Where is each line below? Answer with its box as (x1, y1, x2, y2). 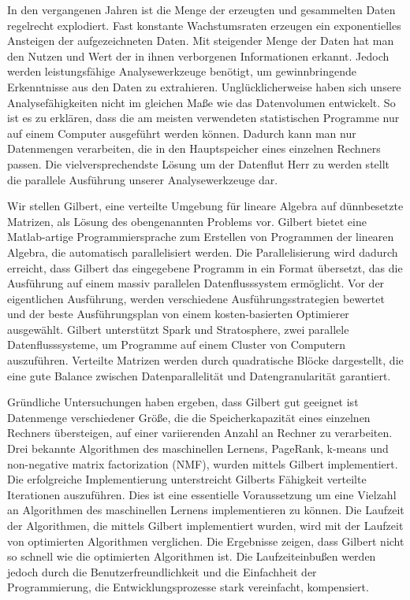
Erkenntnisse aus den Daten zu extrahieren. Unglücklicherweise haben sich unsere (7, 78, 401, 94)
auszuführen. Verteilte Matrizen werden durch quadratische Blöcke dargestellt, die (7, 352, 404, 369)
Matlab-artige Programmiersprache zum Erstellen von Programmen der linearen (7, 228, 394, 245)
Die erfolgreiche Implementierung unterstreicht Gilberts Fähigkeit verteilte (7, 471, 367, 487)
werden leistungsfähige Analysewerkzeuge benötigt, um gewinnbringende (7, 63, 356, 80)
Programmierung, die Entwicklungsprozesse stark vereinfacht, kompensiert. (7, 579, 369, 595)
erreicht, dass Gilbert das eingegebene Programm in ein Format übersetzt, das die (7, 259, 403, 276)
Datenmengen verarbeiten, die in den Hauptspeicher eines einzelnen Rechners (7, 140, 381, 157)
